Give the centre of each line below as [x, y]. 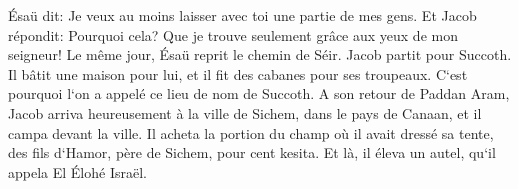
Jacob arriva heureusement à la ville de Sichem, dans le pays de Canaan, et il [245, 112]
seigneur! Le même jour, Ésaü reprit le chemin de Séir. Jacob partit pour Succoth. [260, 54]
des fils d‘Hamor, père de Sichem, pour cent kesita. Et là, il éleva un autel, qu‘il [252, 152]
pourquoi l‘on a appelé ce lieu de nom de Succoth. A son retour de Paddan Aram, [259, 93]
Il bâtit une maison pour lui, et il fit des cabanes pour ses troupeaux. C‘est [238, 73]
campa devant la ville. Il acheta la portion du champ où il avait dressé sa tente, [251, 132]
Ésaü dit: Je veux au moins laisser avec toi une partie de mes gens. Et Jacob [242, 15]
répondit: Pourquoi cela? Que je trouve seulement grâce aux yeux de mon [233, 34]
